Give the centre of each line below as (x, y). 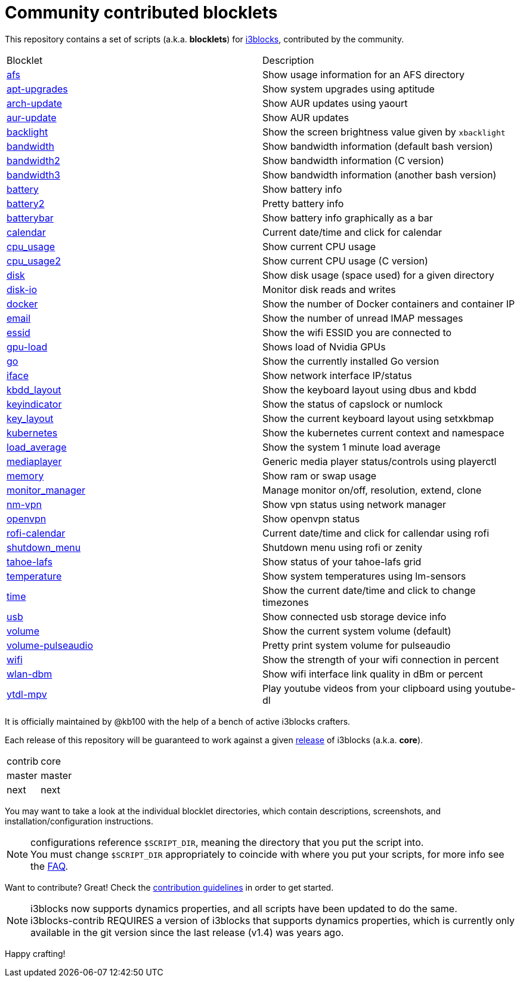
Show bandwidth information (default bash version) (378, 146)
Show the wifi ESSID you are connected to (357, 332)
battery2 (26, 203)
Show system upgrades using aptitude (349, 89)
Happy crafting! (35, 953)
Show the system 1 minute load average (352, 447)
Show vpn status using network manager (355, 504)
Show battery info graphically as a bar (348, 218)
